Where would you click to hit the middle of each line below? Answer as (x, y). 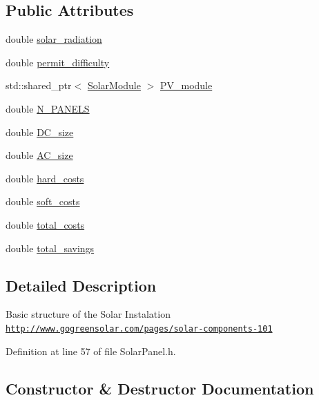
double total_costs (45, 224)
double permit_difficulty (58, 62)
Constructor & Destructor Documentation (160, 388)
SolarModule (114, 85)
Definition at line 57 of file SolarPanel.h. (91, 351)
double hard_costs (45, 178)
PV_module (186, 85)
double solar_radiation (54, 39)
